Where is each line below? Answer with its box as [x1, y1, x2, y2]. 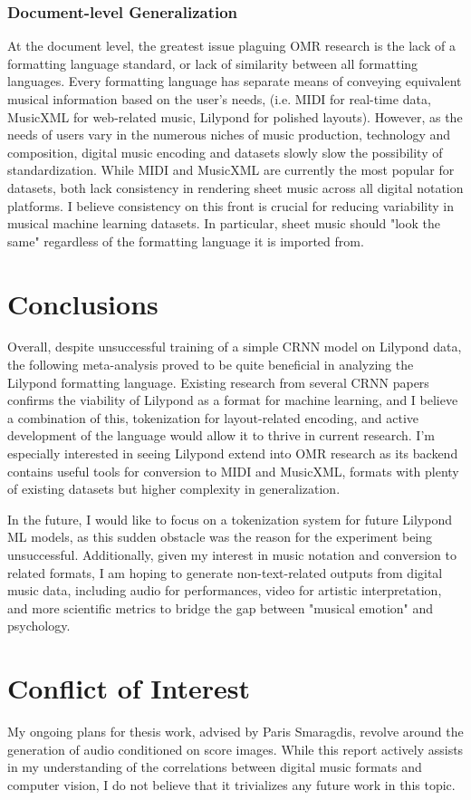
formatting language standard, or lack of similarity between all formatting [7, 53, 418, 72]
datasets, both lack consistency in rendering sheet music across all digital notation [7, 178, 464, 197]
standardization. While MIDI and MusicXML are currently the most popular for [7, 160, 455, 179]
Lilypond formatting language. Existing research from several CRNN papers [7, 372, 429, 391]
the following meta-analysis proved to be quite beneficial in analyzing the [7, 355, 414, 374]
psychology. [7, 616, 71, 635]
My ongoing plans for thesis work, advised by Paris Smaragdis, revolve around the [7, 722, 464, 741]
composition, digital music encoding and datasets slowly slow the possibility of [7, 142, 443, 161]
